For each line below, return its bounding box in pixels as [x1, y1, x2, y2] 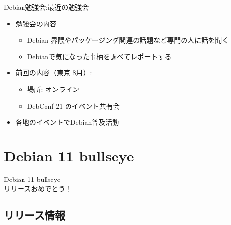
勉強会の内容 [15, 18, 57, 28]
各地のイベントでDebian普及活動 [15, 117, 119, 127]
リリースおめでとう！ [4, 183, 72, 194]
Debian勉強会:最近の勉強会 [4, 2, 89, 12]
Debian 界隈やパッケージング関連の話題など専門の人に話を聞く [27, 35, 229, 45]
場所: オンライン [27, 84, 80, 94]
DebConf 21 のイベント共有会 [27, 100, 120, 111]
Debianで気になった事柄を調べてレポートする [27, 51, 172, 61]
